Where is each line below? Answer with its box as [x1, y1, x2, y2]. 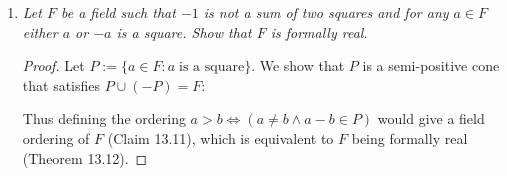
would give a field [377, 108, 485, 129]
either [22, 21, 58, 42]
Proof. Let [22, 55, 85, 76]
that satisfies [22, 74, 101, 95]
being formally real [351, 127, 468, 148]
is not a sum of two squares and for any [203, 2, 449, 22]
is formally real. [270, 21, 368, 42]
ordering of [22, 127, 90, 148]
